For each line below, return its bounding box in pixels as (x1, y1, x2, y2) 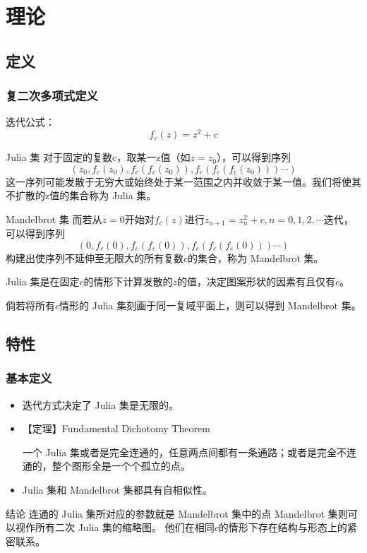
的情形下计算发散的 (83, 274, 173, 289)
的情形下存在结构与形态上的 (218, 520, 347, 535)
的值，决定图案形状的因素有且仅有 (177, 274, 336, 289)
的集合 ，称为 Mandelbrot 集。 (188, 250, 324, 265)
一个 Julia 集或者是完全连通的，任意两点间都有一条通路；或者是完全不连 (22, 444, 356, 459)
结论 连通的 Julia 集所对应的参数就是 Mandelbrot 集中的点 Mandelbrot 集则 (6, 506, 348, 521)
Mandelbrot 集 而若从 (6, 211, 102, 226)
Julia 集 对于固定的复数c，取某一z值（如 (6, 150, 191, 165)
